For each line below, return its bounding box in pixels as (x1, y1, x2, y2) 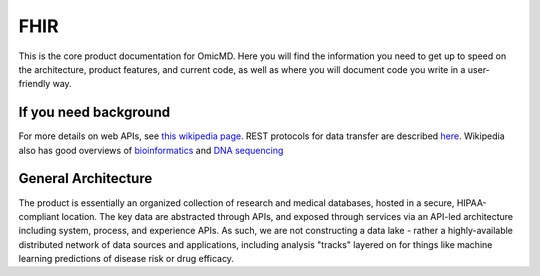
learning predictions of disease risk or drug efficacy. (18, 253, 235, 265)
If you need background (18, 104, 170, 121)
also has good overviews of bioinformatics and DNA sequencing (18, 144, 284, 156)
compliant (18, 210, 60, 222)
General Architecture (18, 170, 153, 187)
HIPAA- (456, 196, 487, 209)
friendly (18, 78, 51, 90)
